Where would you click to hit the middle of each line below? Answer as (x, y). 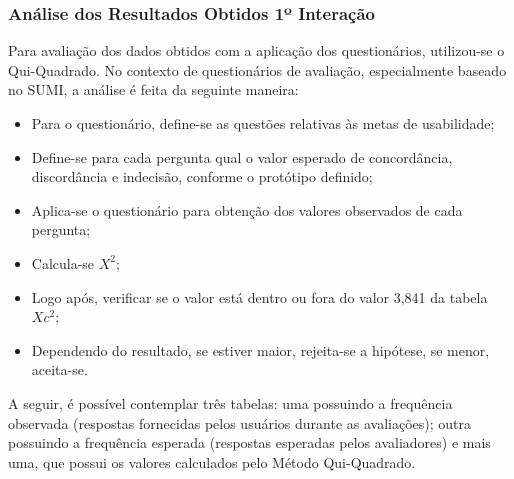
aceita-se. (59, 369)
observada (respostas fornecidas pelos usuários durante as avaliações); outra (239, 422)
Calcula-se (63, 262)
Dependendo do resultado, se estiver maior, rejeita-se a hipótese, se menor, (260, 349)
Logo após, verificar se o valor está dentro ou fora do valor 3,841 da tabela (259, 296)
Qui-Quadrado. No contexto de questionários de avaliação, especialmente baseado (257, 69)
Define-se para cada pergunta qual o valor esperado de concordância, (242, 156)
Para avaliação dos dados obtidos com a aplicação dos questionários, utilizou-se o (256, 50)
